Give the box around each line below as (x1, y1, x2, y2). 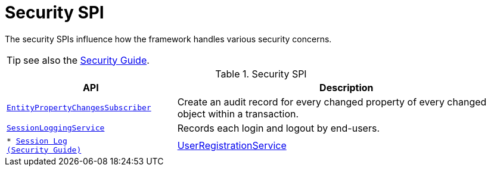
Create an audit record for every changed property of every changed (177, 95, 487, 108)
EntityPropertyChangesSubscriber (7, 103, 151, 113)
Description (319, 81, 374, 94)
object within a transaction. (177, 107, 299, 120)
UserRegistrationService (177, 139, 287, 151)
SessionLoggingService (7, 123, 105, 133)
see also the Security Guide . (23, 54, 150, 66)
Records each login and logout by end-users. (177, 122, 380, 134)
